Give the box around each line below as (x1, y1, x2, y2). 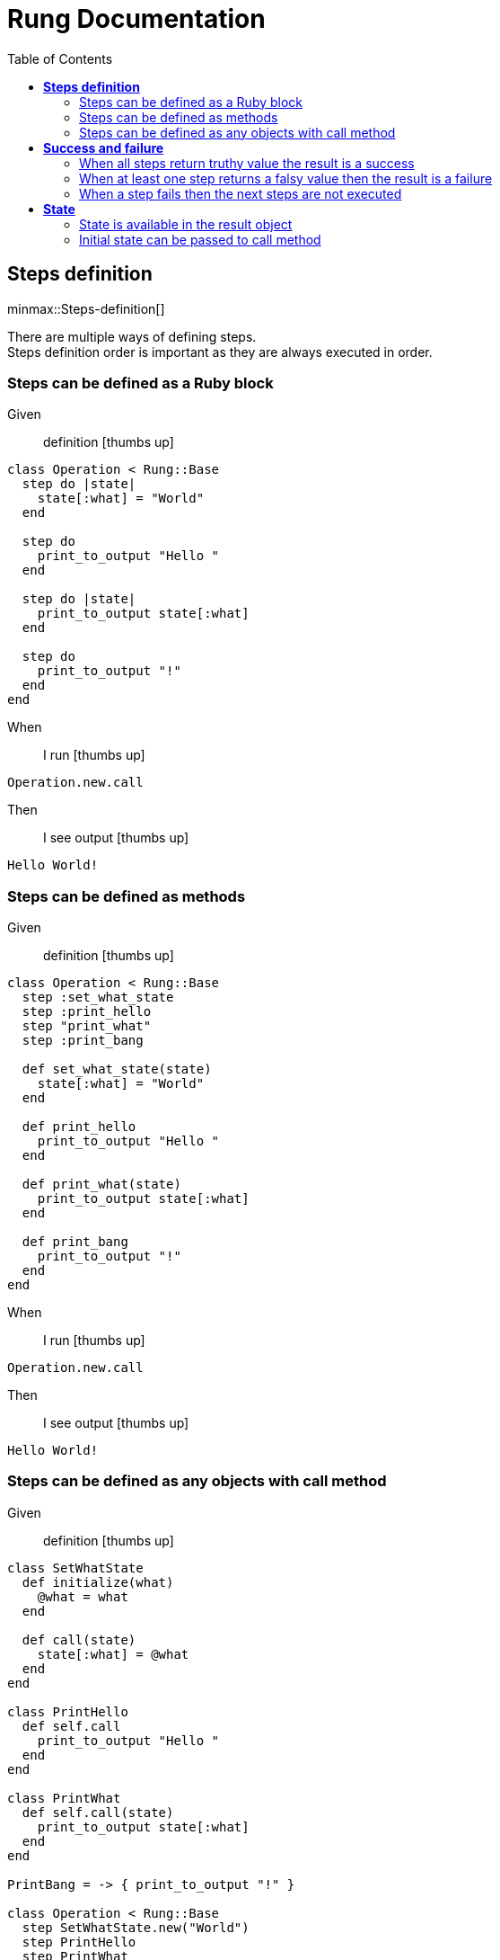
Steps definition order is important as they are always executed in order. (7, 343, 433, 360)
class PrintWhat (7, 1790, 121, 1805)
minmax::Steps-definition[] (7, 300, 165, 316)
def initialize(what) (22, 1574, 174, 1590)
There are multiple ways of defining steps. (7, 328, 257, 344)
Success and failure (43, 139, 164, 156)
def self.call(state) (22, 1804, 174, 1820)
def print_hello (22, 1119, 136, 1135)
